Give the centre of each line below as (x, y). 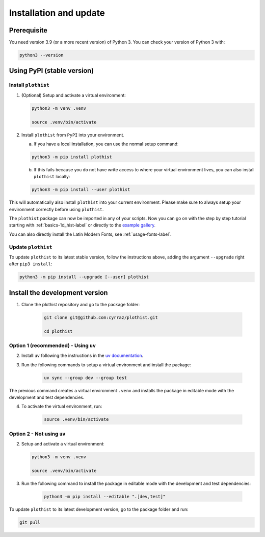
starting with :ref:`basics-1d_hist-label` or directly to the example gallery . (82, 225)
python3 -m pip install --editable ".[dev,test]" (105, 496)
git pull (30, 522)
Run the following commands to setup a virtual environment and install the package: (106, 365)
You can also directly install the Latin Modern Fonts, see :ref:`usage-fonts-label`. (90, 234)
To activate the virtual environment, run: (62, 407)
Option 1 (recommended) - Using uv (53, 346)
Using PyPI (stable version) (52, 71)
